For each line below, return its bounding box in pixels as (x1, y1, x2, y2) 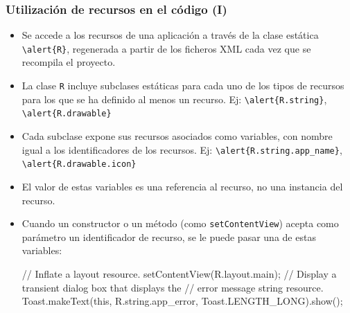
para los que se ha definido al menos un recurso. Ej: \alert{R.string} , (21, 91, 327, 106)
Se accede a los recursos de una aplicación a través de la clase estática (21, 28, 319, 42)
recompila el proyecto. (21, 55, 116, 69)
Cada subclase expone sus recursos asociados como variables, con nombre (21, 129, 333, 143)
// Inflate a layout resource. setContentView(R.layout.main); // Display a (21, 266, 337, 280)
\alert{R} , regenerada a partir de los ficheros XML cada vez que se (21, 41, 311, 55)
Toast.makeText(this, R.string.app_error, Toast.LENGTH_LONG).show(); (21, 294, 343, 308)
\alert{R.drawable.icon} (21, 159, 137, 170)
